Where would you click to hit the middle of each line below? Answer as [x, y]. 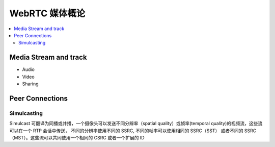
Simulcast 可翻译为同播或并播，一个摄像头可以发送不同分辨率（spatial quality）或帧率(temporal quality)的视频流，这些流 [136, 124]
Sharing [30, 84]
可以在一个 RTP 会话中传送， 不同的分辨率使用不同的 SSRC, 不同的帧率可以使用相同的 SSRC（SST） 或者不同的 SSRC [133, 131]
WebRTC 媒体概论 [47, 13]
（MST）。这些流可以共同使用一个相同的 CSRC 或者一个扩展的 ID [77, 137]
